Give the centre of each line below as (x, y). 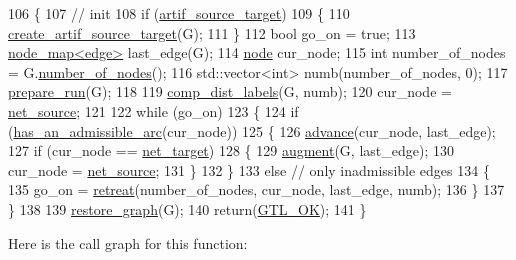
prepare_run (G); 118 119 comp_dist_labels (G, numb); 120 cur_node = (230, 91)
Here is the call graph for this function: (128, 242)
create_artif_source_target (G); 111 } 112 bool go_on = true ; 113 (212, 32)
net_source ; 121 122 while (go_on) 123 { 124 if (153, 110)
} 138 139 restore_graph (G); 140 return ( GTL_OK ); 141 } (187, 208)
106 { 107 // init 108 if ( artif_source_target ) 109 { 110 (179, 13)
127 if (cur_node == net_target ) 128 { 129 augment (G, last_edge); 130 (231, 150)
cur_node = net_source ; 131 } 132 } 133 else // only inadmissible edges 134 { (249, 169)
